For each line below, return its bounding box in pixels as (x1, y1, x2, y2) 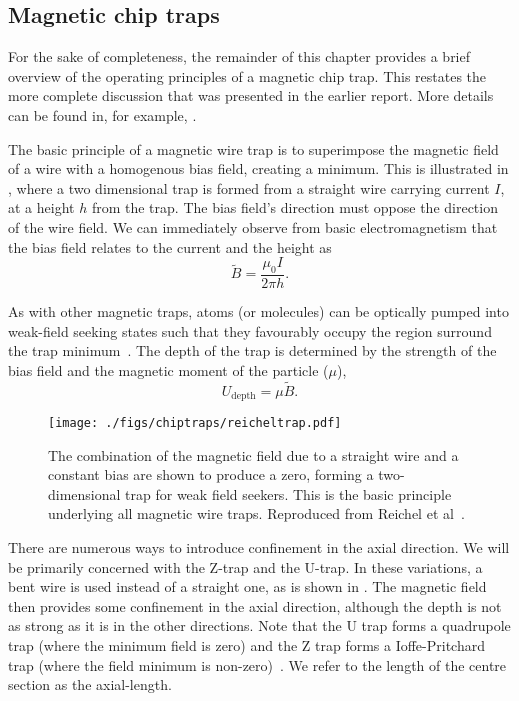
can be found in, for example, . (8, 104, 197, 125)
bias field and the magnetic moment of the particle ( (8, 359, 329, 380)
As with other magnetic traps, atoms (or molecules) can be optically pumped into (8, 300, 509, 321)
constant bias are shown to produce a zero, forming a (48, 464, 374, 485)
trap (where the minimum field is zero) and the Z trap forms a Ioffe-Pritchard (8, 635, 485, 656)
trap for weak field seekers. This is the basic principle (125, 483, 452, 504)
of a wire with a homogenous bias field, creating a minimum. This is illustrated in (8, 158, 509, 179)
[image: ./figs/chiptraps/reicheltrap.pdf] (48, 416, 342, 431)
